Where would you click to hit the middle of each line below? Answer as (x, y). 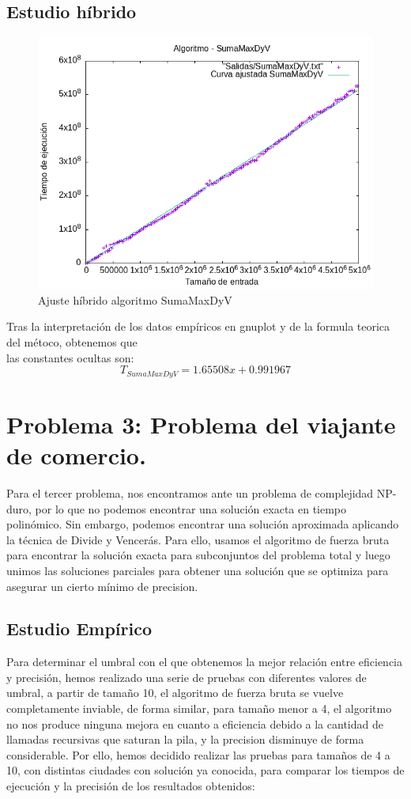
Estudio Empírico (79, 629)
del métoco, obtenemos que (72, 341)
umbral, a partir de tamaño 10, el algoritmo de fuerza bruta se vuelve (175, 693)
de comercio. (76, 455)
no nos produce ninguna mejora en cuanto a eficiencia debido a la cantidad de (195, 723)
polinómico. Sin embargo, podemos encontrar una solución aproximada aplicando (203, 524)
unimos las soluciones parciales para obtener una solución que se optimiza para (198, 570)
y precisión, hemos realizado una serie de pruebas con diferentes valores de (187, 677)
